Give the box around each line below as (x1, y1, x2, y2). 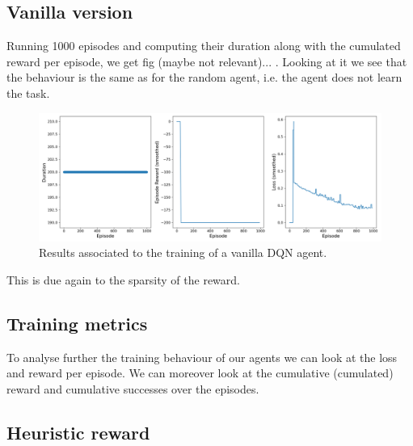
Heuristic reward (6, 419, 150, 444)
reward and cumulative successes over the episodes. (6, 380, 259, 397)
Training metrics (6, 310, 148, 335)
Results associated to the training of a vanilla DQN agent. (39, 244, 327, 261)
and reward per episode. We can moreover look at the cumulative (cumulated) (6, 364, 394, 381)
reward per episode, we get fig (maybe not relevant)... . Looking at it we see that (6, 53, 407, 69)
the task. (6, 84, 50, 101)
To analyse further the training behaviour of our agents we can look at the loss (6, 348, 398, 365)
